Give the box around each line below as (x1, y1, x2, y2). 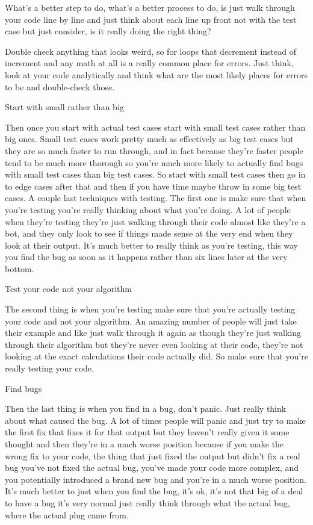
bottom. (5, 262, 34, 275)
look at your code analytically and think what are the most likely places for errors (5, 68, 308, 81)
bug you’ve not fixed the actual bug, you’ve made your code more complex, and (5, 461, 299, 474)
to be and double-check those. (5, 80, 115, 93)
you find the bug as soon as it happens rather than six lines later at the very (5, 250, 288, 263)
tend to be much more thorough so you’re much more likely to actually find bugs (5, 156, 303, 169)
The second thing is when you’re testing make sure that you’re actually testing (5, 303, 296, 315)
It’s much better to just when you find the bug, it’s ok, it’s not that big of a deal (5, 485, 303, 497)
